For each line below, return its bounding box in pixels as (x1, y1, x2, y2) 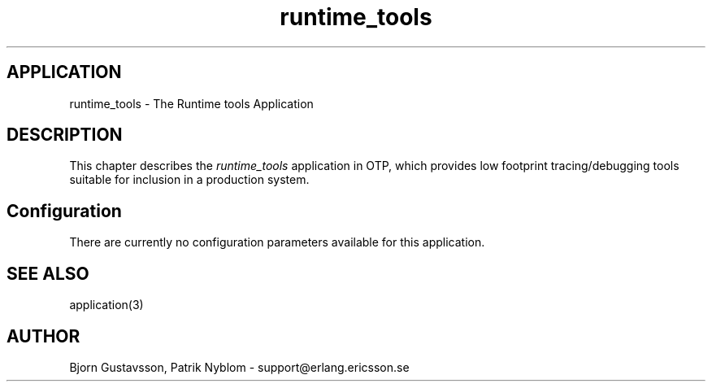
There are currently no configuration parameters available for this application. (69, 235, 485, 250)
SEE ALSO (7, 263, 89, 284)
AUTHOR (7, 325, 80, 347)
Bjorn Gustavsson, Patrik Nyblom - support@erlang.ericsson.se (69, 360, 410, 374)
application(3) (69, 298, 144, 312)
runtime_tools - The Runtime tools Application (69, 96, 314, 111)
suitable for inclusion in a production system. (69, 172, 310, 187)
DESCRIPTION (7, 124, 123, 146)
